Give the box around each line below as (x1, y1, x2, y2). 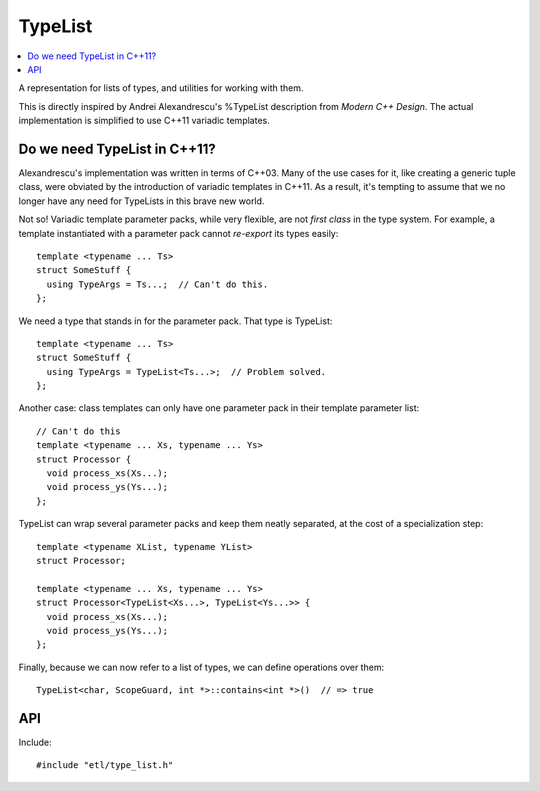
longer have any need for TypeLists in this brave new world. (18, 195, 265, 207)
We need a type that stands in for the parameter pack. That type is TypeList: (18, 315, 333, 327)
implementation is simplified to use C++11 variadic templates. (18, 115, 270, 127)
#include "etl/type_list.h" (36, 760, 174, 771)
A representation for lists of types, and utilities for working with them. (18, 82, 304, 94)
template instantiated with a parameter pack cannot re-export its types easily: (18, 227, 339, 239)
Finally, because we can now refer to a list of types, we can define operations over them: (18, 661, 385, 673)
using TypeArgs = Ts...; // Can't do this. (46, 278, 269, 290)
